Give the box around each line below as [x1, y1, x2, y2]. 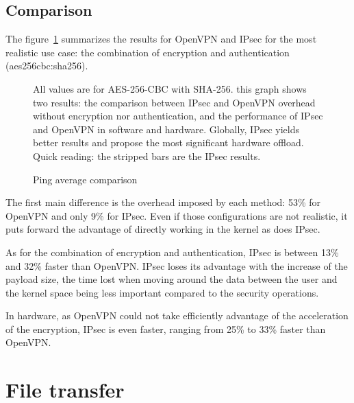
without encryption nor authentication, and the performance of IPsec [33, 108, 323, 123]
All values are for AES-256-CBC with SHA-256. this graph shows [33, 81, 307, 95]
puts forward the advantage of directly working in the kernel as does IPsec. [5, 222, 320, 236]
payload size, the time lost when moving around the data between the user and [5, 272, 338, 286]
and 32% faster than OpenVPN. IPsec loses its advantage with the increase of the [5, 258, 348, 273]
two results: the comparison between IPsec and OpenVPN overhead [33, 95, 316, 109]
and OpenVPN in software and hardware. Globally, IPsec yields [33, 122, 299, 136]
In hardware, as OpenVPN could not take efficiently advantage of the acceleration [5, 308, 349, 323]
